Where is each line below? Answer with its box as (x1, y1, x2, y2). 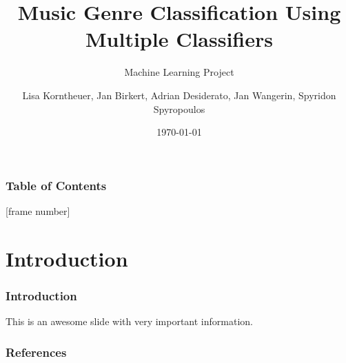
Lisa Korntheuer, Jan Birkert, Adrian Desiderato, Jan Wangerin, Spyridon (22, 87, 336, 102)
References (6, 343, 67, 360)
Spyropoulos (153, 101, 205, 116)
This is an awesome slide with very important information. (6, 314, 253, 329)
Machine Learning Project (124, 65, 234, 79)
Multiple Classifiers (85, 25, 273, 53)
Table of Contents (6, 176, 107, 194)
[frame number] (6, 203, 70, 218)
